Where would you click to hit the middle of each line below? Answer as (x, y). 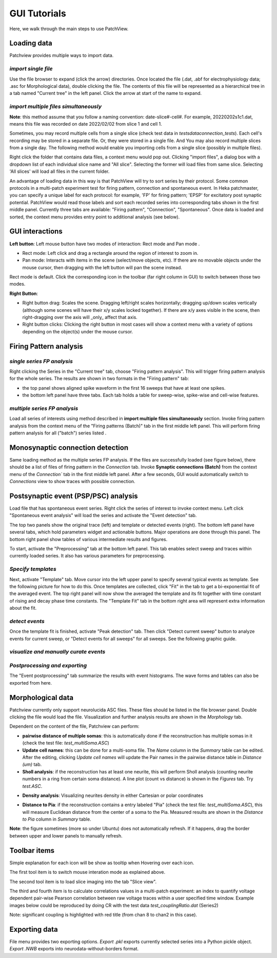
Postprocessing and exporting (48, 665)
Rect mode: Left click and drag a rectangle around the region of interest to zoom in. (110, 253)
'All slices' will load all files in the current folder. (60, 171)
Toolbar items (32, 851)
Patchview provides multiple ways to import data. (62, 55)
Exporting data (34, 929)
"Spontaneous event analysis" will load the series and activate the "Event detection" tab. (103, 515)
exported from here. (31, 683)
